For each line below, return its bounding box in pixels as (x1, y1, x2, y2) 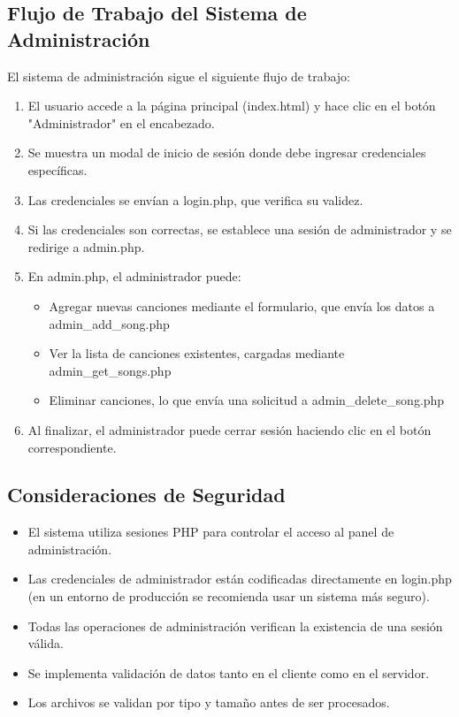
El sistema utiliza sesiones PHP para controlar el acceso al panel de (27, 522, 394, 541)
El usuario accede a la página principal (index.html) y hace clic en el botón (27, 96, 436, 115)
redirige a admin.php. (27, 237, 145, 256)
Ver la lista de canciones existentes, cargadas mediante (49, 344, 345, 362)
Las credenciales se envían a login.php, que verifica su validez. (27, 190, 363, 209)
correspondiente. (27, 438, 117, 456)
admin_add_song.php (49, 314, 170, 332)
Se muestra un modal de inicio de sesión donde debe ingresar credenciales (27, 143, 426, 162)
